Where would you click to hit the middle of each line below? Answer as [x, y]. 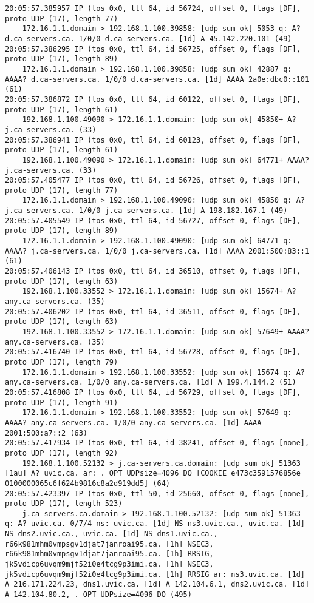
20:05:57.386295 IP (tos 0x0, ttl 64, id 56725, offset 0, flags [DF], [153, 49]
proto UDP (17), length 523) [64, 504]
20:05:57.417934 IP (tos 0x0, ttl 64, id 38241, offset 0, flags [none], [157, 443]
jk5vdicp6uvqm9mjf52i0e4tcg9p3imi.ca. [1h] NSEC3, [109, 564]
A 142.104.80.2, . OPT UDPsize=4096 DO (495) [98, 595]
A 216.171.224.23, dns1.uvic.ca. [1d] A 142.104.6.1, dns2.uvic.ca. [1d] [157, 584]
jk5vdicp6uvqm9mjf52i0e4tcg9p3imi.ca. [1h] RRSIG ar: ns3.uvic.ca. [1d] [155, 574]
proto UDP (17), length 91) [62, 403]
